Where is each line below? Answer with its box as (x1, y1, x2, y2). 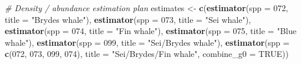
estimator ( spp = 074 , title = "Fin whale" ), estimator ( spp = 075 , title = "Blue (5, 25, 297, 37)
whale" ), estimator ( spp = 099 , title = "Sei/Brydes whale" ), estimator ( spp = (5, 36, 290, 48)
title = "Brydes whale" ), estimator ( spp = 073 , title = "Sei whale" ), (5, 13, 251, 25)
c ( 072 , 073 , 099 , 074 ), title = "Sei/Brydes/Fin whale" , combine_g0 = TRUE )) (5, 48, 289, 60)
